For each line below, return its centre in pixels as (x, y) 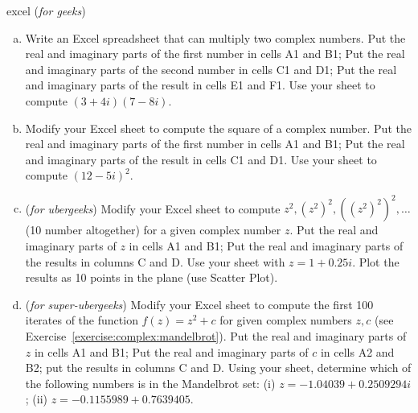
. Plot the (376, 261)
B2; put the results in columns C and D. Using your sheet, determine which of (218, 368)
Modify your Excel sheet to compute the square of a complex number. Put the (218, 128)
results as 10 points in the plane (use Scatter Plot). (152, 277)
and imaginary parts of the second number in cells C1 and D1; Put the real (211, 69)
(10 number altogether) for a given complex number (153, 230)
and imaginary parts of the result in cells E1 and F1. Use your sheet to (200, 85)
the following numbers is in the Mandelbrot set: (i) (150, 383)
